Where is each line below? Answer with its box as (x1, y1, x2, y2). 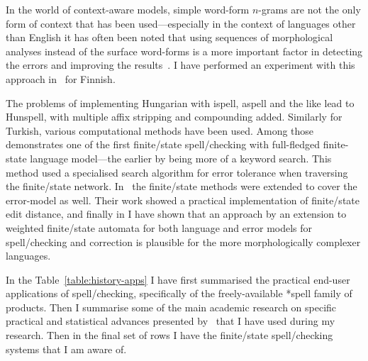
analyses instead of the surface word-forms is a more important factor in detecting (6, 43, 363, 58)
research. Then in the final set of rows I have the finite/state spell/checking (6, 328, 333, 343)
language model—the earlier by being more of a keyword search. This (30, 150, 332, 165)
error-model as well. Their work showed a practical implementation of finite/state (6, 192, 359, 207)
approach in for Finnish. (6, 71, 116, 86)
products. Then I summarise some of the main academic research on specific (6, 299, 337, 314)
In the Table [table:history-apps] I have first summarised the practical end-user (6, 272, 350, 287)
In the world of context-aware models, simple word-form (6, 2, 250, 16)
